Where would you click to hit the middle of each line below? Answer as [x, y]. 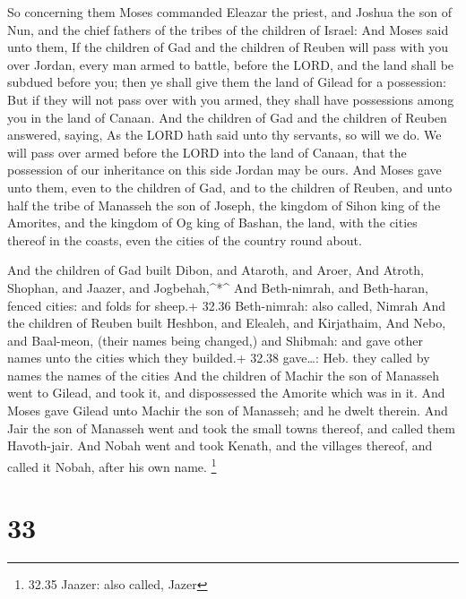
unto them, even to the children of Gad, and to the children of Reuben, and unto [230, 187]
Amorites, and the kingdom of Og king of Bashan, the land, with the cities [212, 222]
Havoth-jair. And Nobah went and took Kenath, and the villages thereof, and [220, 445]
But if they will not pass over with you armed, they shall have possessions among [231, 99]
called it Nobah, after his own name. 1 [112, 465]
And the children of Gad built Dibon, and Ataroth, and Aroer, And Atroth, [216, 270]
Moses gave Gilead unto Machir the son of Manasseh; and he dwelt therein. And [228, 411]
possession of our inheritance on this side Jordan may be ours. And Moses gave [224, 170]
